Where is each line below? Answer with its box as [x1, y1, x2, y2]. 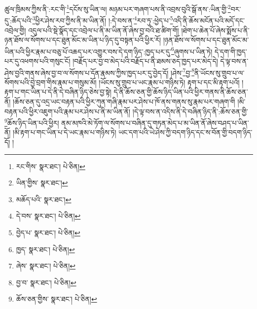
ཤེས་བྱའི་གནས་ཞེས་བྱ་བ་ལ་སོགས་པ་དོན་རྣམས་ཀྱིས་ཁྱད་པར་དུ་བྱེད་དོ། [4, 67, 169, 78]
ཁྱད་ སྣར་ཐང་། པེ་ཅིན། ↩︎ [16, 244, 75, 254]
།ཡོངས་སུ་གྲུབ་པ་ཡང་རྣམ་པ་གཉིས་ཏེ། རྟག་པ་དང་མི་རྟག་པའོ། [99, 77, 240, 87]
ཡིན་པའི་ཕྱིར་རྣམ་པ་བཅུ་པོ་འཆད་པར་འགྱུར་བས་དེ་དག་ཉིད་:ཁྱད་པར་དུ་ [4, 46, 172, 56]
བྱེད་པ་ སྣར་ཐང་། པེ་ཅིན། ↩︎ [16, 227, 80, 237]
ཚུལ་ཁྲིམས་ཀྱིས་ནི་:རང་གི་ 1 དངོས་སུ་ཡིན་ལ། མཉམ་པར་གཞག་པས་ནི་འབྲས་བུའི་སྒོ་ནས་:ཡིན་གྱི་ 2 [4, 2, 231, 14]
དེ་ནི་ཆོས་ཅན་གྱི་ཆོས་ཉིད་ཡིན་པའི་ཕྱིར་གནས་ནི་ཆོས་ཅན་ [113, 87, 248, 97]
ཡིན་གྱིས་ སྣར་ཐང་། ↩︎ [16, 177, 68, 188]
